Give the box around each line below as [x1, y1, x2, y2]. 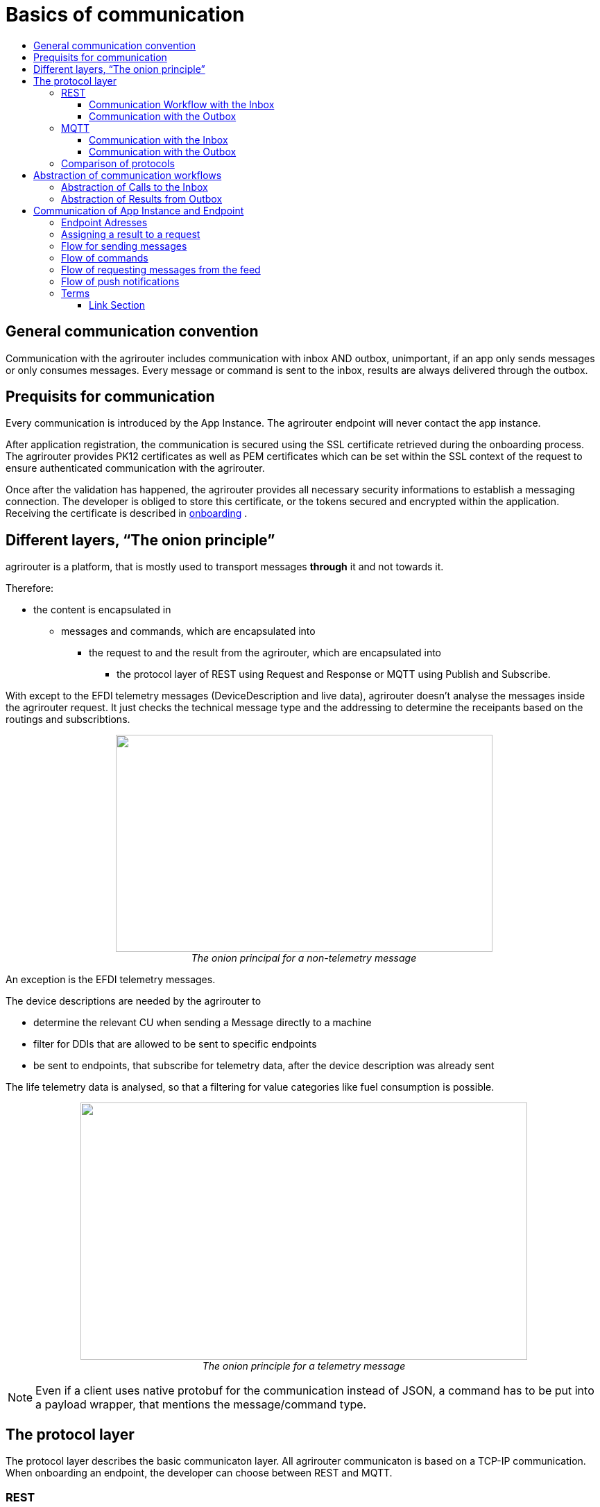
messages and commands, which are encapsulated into [61, 625, 316, 638]
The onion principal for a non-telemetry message [191, 952, 417, 964]
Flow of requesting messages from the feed [61, 263, 261, 275]
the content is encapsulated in [33, 604, 171, 616]
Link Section [89, 298, 145, 311]
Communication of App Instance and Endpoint [33, 204, 244, 216]
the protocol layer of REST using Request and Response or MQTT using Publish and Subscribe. [117, 668, 551, 681]
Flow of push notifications [61, 275, 180, 287]
